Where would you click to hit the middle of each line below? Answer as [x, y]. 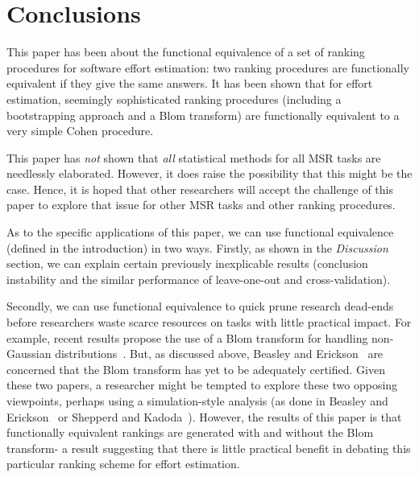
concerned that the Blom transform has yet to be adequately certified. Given [196, 369]
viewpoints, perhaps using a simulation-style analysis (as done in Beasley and [197, 401]
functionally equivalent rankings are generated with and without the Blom [190, 432]
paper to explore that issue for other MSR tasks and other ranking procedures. [201, 205]
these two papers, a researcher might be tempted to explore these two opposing [202, 385]
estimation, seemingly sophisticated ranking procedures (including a [174, 99]
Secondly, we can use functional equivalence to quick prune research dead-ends [200, 306]
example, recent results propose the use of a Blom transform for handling [187, 337]
